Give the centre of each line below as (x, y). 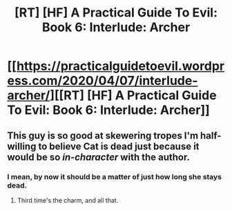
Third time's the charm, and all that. (68, 200)
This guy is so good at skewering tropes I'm (103, 135)
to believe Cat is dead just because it (118, 146)
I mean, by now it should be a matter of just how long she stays (115, 177)
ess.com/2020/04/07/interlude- (103, 81)
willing (22, 146)
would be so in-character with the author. (98, 157)
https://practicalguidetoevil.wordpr (120, 66)
